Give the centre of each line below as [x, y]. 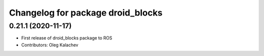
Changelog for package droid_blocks [86, 13]
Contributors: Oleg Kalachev [50, 45]
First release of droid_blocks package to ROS [67, 38]
